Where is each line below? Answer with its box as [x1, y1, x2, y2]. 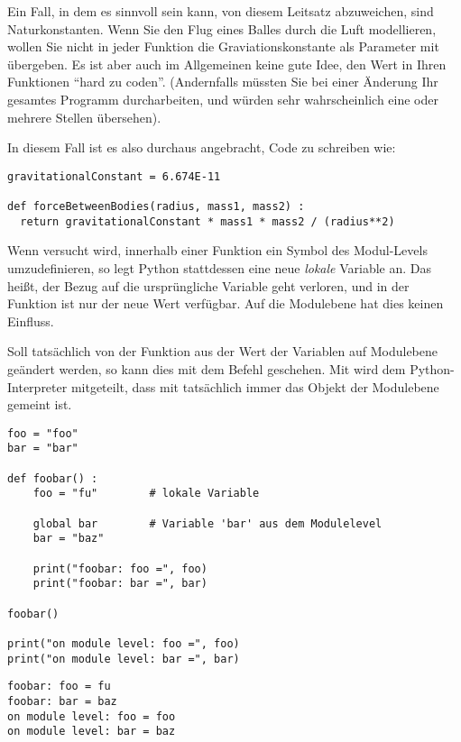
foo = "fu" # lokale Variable [32, 487, 260, 500]
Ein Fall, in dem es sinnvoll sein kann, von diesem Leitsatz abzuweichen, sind [7, 2, 434, 20]
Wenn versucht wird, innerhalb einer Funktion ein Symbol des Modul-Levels [7, 241, 428, 260]
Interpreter [7, 377, 68, 396]
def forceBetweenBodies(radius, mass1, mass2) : [7, 200, 305, 214]
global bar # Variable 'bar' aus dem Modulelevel [32, 517, 383, 530]
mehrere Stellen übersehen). [7, 107, 161, 126]
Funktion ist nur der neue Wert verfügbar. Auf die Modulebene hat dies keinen [7, 294, 444, 313]
